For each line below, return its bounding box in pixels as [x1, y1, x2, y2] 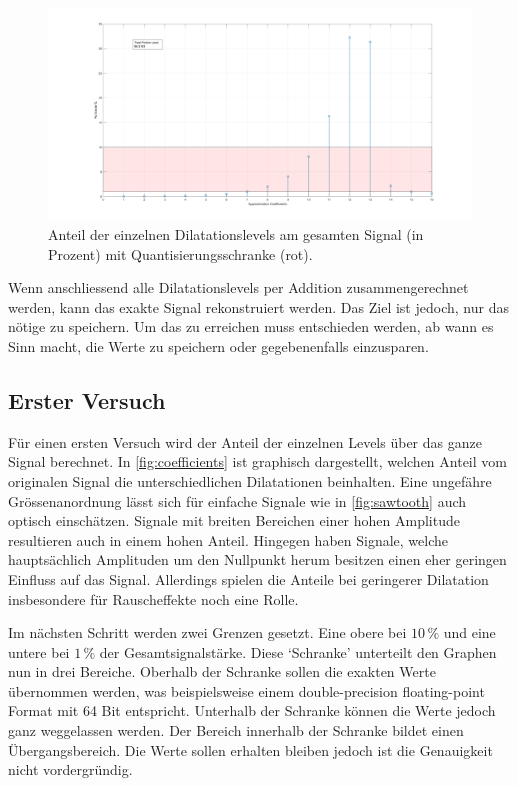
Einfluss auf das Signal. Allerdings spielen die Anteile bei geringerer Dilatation [8, 568, 489, 589]
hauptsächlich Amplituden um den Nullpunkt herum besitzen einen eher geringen [8, 549, 507, 570]
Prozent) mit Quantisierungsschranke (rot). [48, 243, 313, 264]
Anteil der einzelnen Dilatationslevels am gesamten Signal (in [48, 224, 424, 244]
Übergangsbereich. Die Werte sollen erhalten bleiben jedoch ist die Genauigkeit [8, 739, 493, 760]
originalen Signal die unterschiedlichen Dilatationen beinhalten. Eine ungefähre [8, 470, 492, 491]
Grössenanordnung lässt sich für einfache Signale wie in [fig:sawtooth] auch [8, 490, 467, 511]
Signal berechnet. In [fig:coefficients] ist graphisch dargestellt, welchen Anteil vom [8, 451, 507, 472]
